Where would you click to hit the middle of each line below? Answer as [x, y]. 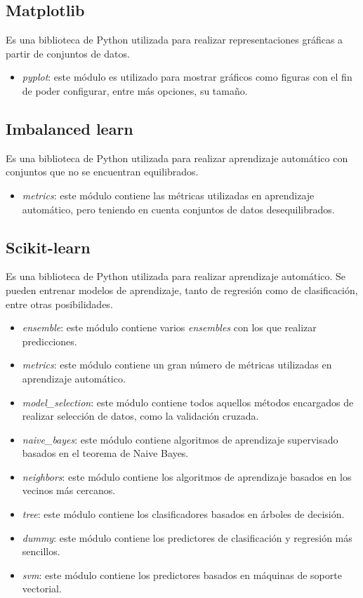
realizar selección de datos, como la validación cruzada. [140, 416]
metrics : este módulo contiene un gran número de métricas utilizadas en [177, 365]
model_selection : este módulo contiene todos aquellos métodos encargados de [188, 402]
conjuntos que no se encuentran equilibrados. [102, 172]
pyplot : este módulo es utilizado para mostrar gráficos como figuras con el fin [187, 77]
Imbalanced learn [70, 128]
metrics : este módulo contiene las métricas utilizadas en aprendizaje [168, 195]
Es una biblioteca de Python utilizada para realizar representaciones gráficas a [174, 40]
